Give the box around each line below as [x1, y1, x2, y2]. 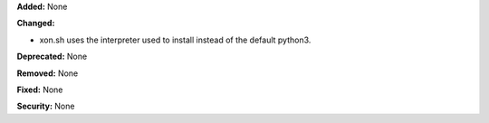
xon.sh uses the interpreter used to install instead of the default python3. [39, 34, 312, 45]
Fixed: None [16, 84, 63, 95]
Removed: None [16, 68, 79, 79]
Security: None [16, 100, 75, 112]
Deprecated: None [16, 51, 88, 62]
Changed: [16, 18, 55, 29]
